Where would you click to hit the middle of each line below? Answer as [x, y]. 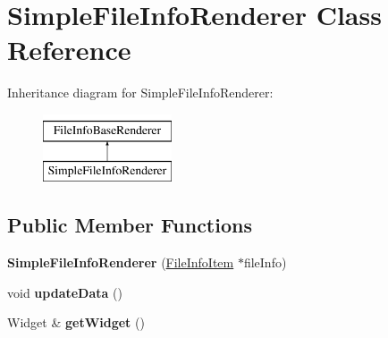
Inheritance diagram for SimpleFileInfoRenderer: [140, 93]
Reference [69, 50]
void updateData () [65, 292]
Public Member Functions [130, 225]
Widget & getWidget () [76, 322]
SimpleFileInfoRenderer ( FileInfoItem [121, 262]
